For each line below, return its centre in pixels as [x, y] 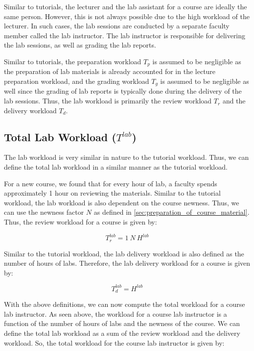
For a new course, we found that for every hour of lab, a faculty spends [111, 183]
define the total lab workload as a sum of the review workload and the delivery [122, 333]
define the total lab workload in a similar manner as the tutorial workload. [116, 167]
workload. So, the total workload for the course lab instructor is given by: [114, 342]
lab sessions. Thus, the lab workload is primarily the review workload [108, 101]
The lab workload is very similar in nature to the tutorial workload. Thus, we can [127, 157]
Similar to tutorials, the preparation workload [73, 61]
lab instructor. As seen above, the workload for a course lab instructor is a [115, 313]
